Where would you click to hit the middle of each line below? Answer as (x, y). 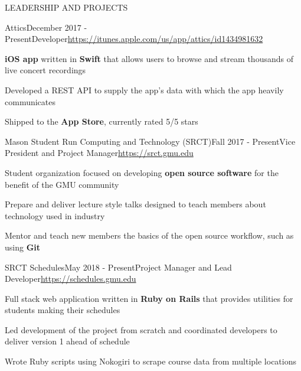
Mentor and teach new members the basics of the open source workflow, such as (149, 235)
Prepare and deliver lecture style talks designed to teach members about (135, 204)
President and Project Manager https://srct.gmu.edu (99, 153)
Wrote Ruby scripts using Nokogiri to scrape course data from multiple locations (151, 361)
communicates (30, 101)
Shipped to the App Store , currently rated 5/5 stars (102, 121)
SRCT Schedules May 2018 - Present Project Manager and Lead (118, 267)
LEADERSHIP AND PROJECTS (66, 7)
